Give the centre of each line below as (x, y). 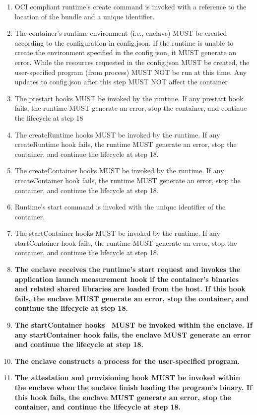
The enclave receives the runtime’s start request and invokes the (128, 269)
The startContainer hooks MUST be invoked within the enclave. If (133, 325)
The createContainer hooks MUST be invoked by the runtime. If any (119, 171)
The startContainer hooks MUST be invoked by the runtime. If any (117, 233)
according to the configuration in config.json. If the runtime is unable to (124, 42)
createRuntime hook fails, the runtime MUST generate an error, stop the (126, 144)
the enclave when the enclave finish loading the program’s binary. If (133, 387)
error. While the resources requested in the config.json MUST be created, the (132, 62)
